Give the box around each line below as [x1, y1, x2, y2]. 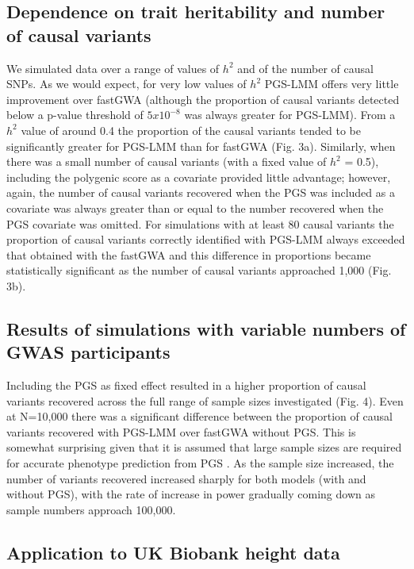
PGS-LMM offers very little [264, 75, 399, 92]
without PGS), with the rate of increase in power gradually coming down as [6, 486, 375, 502]
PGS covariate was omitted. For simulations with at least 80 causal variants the [6, 215, 394, 232]
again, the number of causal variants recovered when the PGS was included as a [6, 184, 395, 201]
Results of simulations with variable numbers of [6, 316, 406, 340]
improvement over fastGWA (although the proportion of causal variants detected [6, 90, 400, 107]
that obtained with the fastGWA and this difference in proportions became [6, 246, 371, 263]
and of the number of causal [237, 60, 374, 76]
